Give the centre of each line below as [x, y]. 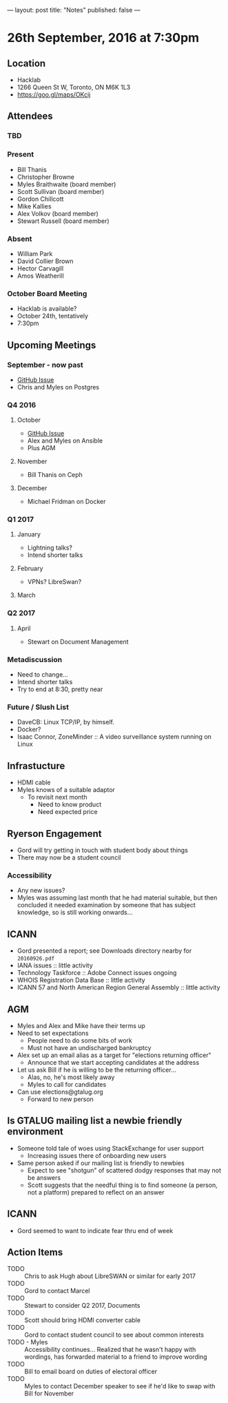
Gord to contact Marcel [57, 1291]
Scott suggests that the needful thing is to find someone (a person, [123, 1185]
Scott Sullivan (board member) [61, 191]
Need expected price [68, 812]
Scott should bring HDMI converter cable [83, 1320]
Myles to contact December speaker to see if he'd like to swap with [120, 1386]
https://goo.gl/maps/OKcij [54, 95]
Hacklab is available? [47, 309]
